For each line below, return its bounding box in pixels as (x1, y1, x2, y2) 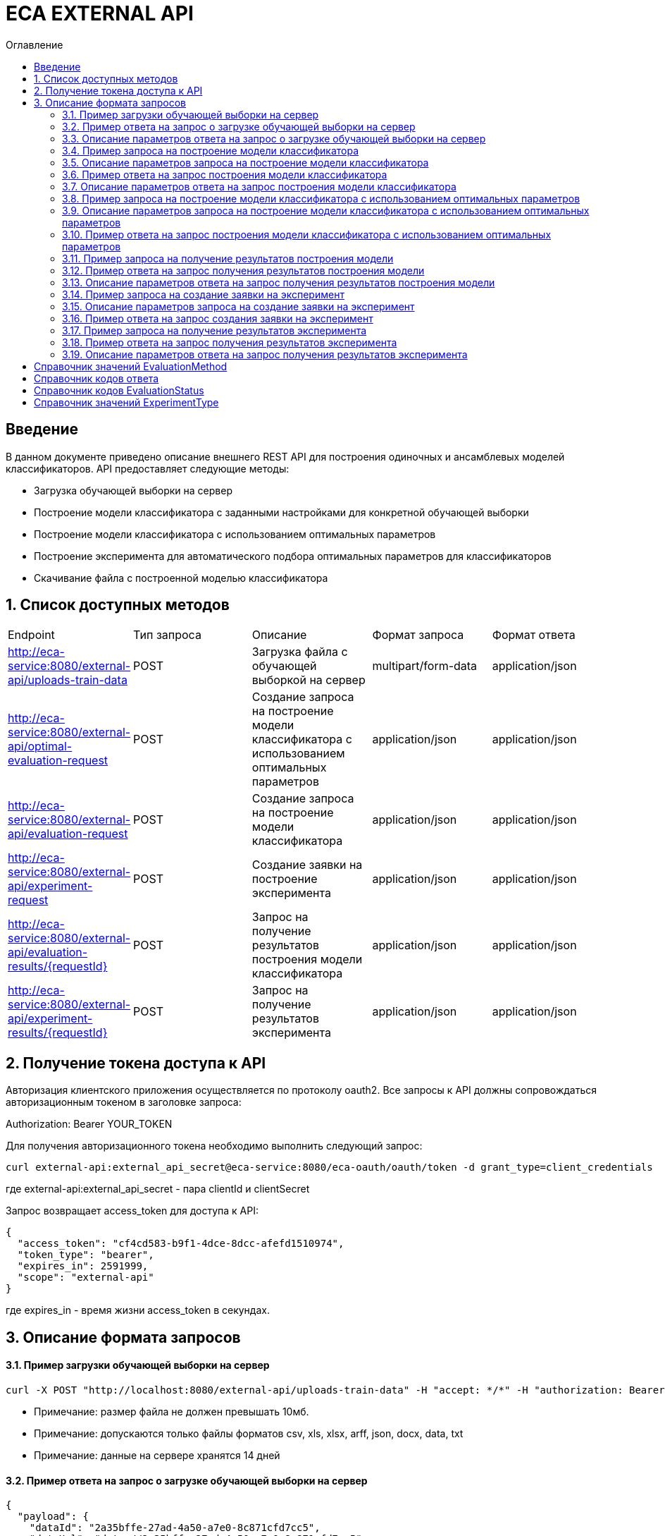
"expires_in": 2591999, (17, 1260, 149, 1272)
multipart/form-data (372, 659, 478, 673)
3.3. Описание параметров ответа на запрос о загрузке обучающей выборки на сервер (62, 132, 486, 145)
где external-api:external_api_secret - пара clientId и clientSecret (6, 1183, 310, 1195)
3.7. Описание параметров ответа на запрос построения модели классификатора (62, 180, 456, 193)
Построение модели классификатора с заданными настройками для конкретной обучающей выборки (34, 506, 529, 518)
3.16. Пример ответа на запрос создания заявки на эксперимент (62, 312, 373, 324)
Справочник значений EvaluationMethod (34, 360, 228, 372)
